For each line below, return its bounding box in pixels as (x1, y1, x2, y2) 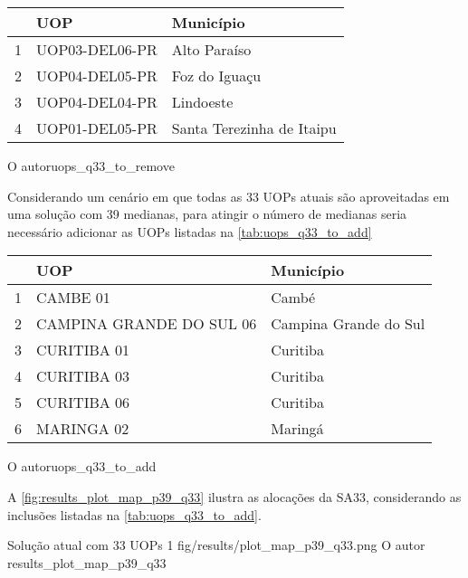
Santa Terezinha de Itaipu (171, 118, 337, 138)
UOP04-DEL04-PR (36, 91, 158, 112)
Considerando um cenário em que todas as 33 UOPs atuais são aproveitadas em (7, 186, 450, 205)
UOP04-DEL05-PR (36, 65, 158, 86)
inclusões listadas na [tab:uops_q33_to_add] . (7, 505, 262, 524)
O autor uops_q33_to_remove (7, 156, 175, 175)
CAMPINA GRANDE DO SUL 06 (36, 313, 257, 335)
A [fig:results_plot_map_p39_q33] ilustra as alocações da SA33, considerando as (7, 487, 462, 506)
